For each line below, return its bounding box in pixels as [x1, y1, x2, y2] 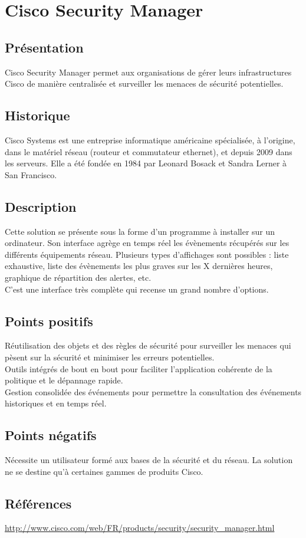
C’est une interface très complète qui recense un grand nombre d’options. [5, 283, 269, 295]
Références [5, 494, 72, 512]
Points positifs [5, 311, 93, 330]
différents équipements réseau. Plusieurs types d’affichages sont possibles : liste [5, 248, 289, 260]
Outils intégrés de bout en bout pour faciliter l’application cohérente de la [5, 362, 272, 375]
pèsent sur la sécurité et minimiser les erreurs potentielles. [5, 350, 215, 363]
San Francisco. [5, 168, 57, 181]
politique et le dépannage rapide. [5, 374, 123, 386]
